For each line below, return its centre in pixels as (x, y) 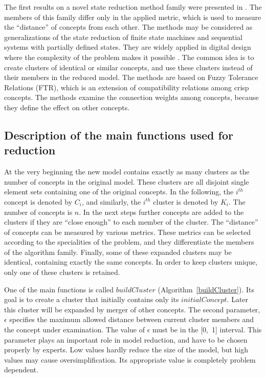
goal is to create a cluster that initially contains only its (92, 299)
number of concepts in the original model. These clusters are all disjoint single (127, 181)
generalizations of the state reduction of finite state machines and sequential (123, 37)
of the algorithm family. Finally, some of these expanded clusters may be (118, 252)
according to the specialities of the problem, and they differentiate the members (129, 242)
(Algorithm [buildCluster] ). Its (206, 289)
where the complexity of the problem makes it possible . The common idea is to (129, 57)
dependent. (21, 370)
